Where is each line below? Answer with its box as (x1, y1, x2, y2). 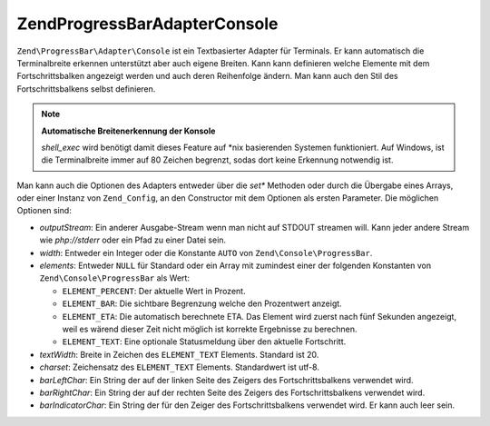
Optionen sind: (16, 205, 72, 216)
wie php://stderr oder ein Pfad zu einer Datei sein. (39, 234, 227, 245)
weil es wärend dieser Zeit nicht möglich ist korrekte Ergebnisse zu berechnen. (62, 323, 358, 334)
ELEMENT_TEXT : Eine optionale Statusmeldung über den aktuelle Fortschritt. (62, 336, 347, 347)
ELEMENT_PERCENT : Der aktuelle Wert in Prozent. (62, 285, 246, 296)
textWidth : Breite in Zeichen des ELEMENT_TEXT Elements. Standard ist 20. (39, 349, 319, 360)
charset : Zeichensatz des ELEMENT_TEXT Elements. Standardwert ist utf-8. (39, 362, 319, 372)
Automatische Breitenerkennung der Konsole (41, 125, 216, 136)
